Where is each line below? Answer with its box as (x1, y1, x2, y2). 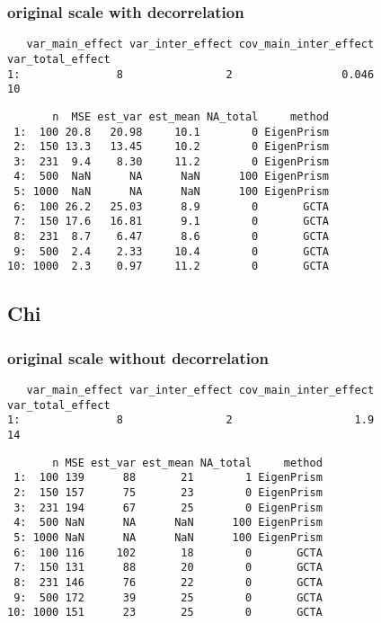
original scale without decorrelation (7, 346, 269, 369)
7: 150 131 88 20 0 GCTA (13, 561, 323, 574)
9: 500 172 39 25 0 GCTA (13, 591, 323, 604)
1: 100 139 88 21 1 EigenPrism (13, 471, 323, 485)
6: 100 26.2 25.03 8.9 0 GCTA (13, 200, 329, 213)
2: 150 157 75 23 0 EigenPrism (13, 486, 323, 499)
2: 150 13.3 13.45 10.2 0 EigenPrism (13, 140, 329, 154)
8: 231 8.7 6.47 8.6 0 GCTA (13, 230, 329, 244)
